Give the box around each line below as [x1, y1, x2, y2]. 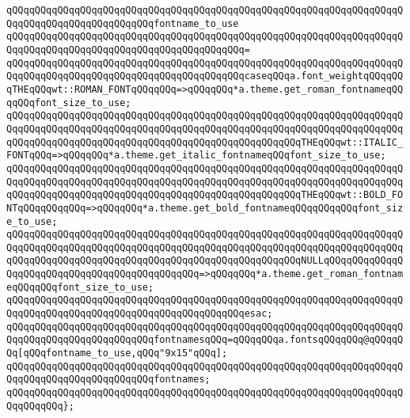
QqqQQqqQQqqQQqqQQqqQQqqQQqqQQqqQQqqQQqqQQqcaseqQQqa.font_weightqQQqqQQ [6, 70, 404, 82]
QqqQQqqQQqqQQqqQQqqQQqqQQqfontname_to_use [6, 17, 239, 29]
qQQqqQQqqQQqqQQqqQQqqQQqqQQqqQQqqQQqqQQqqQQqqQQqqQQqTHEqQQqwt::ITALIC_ [6, 136, 404, 148]
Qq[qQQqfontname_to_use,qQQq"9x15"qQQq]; [6, 348, 228, 359]
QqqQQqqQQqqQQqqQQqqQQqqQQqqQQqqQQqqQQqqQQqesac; [6, 308, 273, 320]
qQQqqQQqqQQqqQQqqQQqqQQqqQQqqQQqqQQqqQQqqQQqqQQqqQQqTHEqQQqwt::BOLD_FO [6, 189, 404, 201]
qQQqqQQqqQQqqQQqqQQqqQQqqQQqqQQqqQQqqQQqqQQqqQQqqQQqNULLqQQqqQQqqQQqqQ [6, 255, 404, 267]
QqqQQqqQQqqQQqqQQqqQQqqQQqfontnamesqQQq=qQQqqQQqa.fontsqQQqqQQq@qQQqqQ [6, 334, 404, 346]
